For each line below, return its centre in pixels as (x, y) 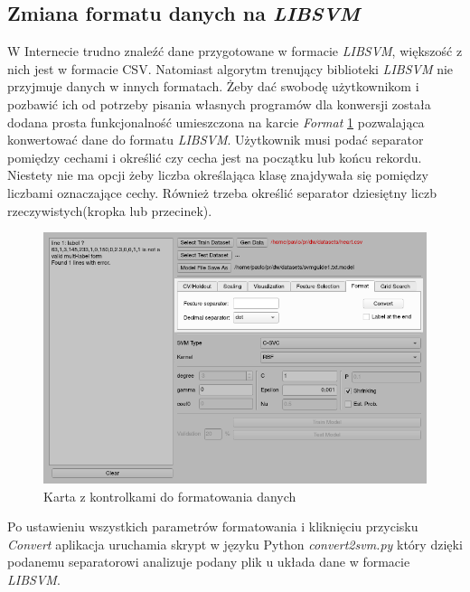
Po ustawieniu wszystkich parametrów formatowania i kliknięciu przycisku (213, 526)
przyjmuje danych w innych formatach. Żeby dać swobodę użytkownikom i (213, 86)
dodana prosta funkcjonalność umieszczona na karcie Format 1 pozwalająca (216, 122)
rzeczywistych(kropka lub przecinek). (110, 210)
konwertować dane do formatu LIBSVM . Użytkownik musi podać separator (216, 140)
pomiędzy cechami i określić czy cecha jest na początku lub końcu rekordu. (215, 157)
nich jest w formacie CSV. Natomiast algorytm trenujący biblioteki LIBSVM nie (230, 68)
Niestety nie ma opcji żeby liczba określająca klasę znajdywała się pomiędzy (218, 175)
